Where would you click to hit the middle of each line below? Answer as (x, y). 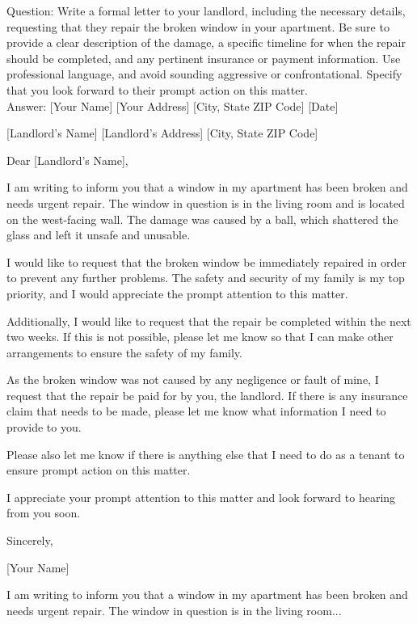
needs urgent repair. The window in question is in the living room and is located (206, 202)
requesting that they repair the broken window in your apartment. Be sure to (198, 26)
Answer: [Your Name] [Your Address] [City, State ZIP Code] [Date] (173, 105)
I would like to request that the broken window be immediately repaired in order (206, 261)
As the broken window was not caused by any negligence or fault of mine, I (193, 379)
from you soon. (44, 513)
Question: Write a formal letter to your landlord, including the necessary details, (206, 11)
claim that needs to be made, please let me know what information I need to (196, 411)
